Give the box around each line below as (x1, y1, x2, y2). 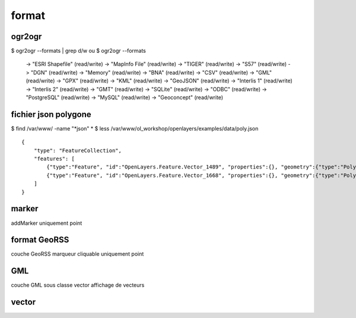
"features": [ (33, 155, 75, 163)
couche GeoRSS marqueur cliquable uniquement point (11, 250, 144, 257)
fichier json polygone (11, 109, 91, 119)
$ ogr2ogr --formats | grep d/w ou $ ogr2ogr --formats (11, 47, 147, 55)
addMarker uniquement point (11, 220, 82, 227)
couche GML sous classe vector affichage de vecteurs (11, 282, 145, 289)
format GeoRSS (11, 235, 69, 245)
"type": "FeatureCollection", (33, 147, 122, 154)
